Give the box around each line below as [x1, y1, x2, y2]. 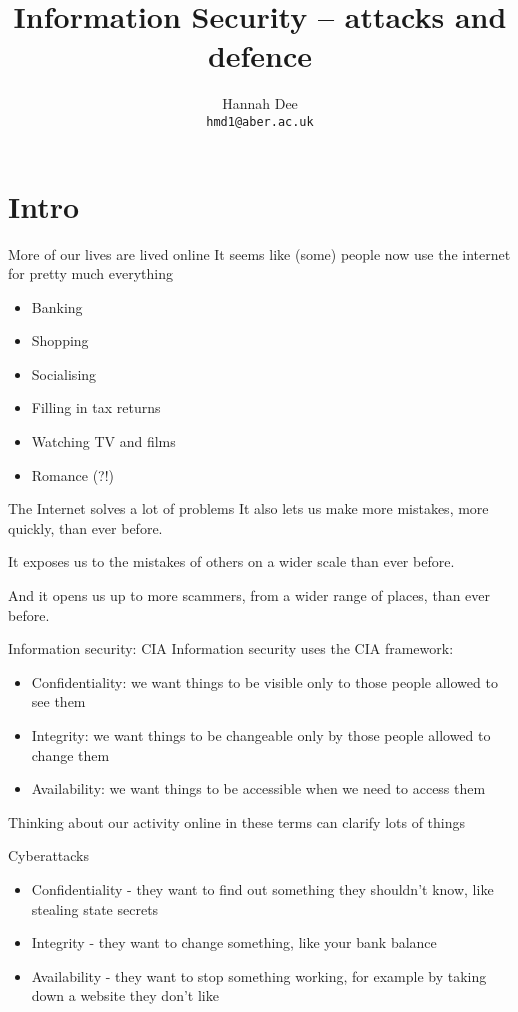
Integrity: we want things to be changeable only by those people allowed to [31, 725, 491, 745]
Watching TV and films [31, 431, 176, 452]
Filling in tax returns [31, 397, 161, 418]
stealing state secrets [31, 898, 159, 919]
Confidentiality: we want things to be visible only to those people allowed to [31, 671, 498, 692]
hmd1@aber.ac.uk [206, 114, 314, 129]
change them [31, 744, 110, 765]
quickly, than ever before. [8, 517, 163, 538]
